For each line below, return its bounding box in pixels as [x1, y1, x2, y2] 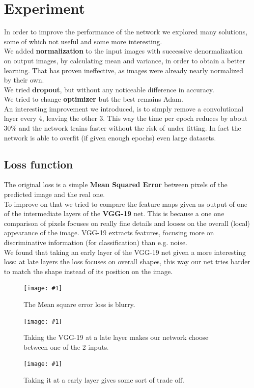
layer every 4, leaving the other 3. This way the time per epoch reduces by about [4, 113, 248, 123]
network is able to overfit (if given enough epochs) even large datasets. [4, 132, 216, 142]
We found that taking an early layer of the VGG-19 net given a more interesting [4, 247, 246, 257]
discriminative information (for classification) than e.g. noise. [4, 237, 188, 248]
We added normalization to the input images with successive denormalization [4, 46, 243, 56]
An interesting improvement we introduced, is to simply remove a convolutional [4, 103, 244, 113]
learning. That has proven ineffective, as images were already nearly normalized [4, 65, 243, 75]
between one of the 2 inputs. [24, 341, 109, 352]
